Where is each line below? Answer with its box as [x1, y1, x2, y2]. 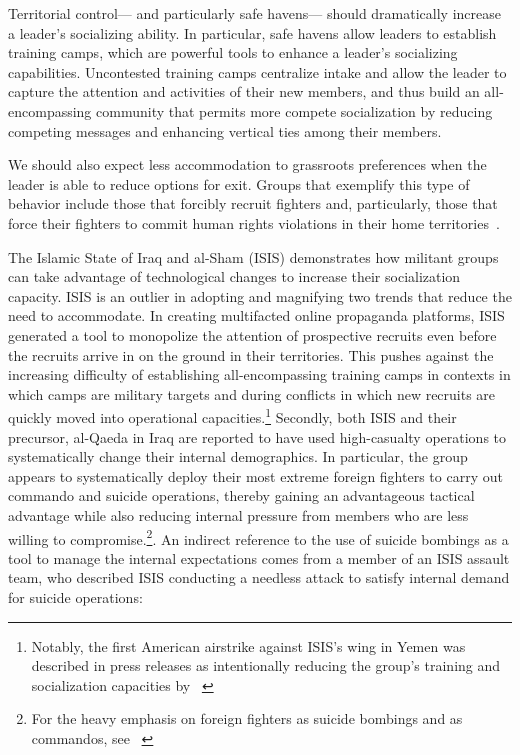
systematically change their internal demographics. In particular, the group [8, 446, 468, 467]
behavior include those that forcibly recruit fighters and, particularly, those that [8, 193, 498, 214]
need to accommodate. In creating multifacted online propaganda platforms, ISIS [8, 305, 505, 326]
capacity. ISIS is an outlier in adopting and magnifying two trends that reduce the [8, 285, 512, 306]
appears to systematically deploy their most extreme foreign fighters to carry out [8, 465, 503, 486]
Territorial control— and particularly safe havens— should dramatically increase [8, 3, 501, 23]
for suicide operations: [8, 586, 143, 607]
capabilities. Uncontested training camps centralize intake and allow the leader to [8, 61, 507, 82]
